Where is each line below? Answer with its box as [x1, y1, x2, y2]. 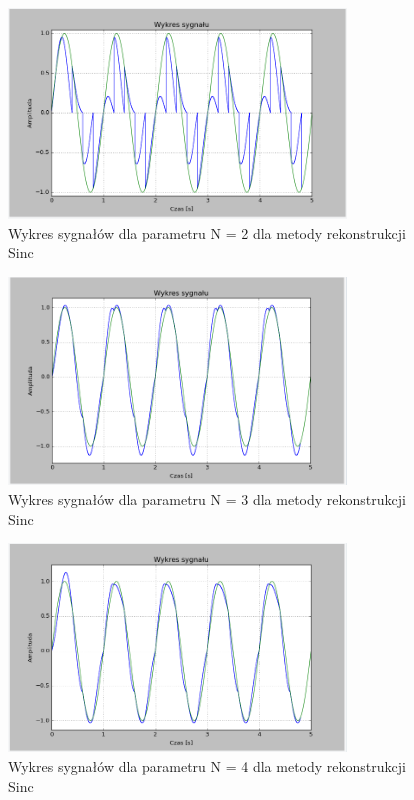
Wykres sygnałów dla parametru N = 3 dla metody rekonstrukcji [8, 488, 406, 509]
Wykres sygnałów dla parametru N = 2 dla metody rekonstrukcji [8, 222, 406, 243]
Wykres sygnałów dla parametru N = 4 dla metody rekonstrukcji [8, 755, 406, 776]
